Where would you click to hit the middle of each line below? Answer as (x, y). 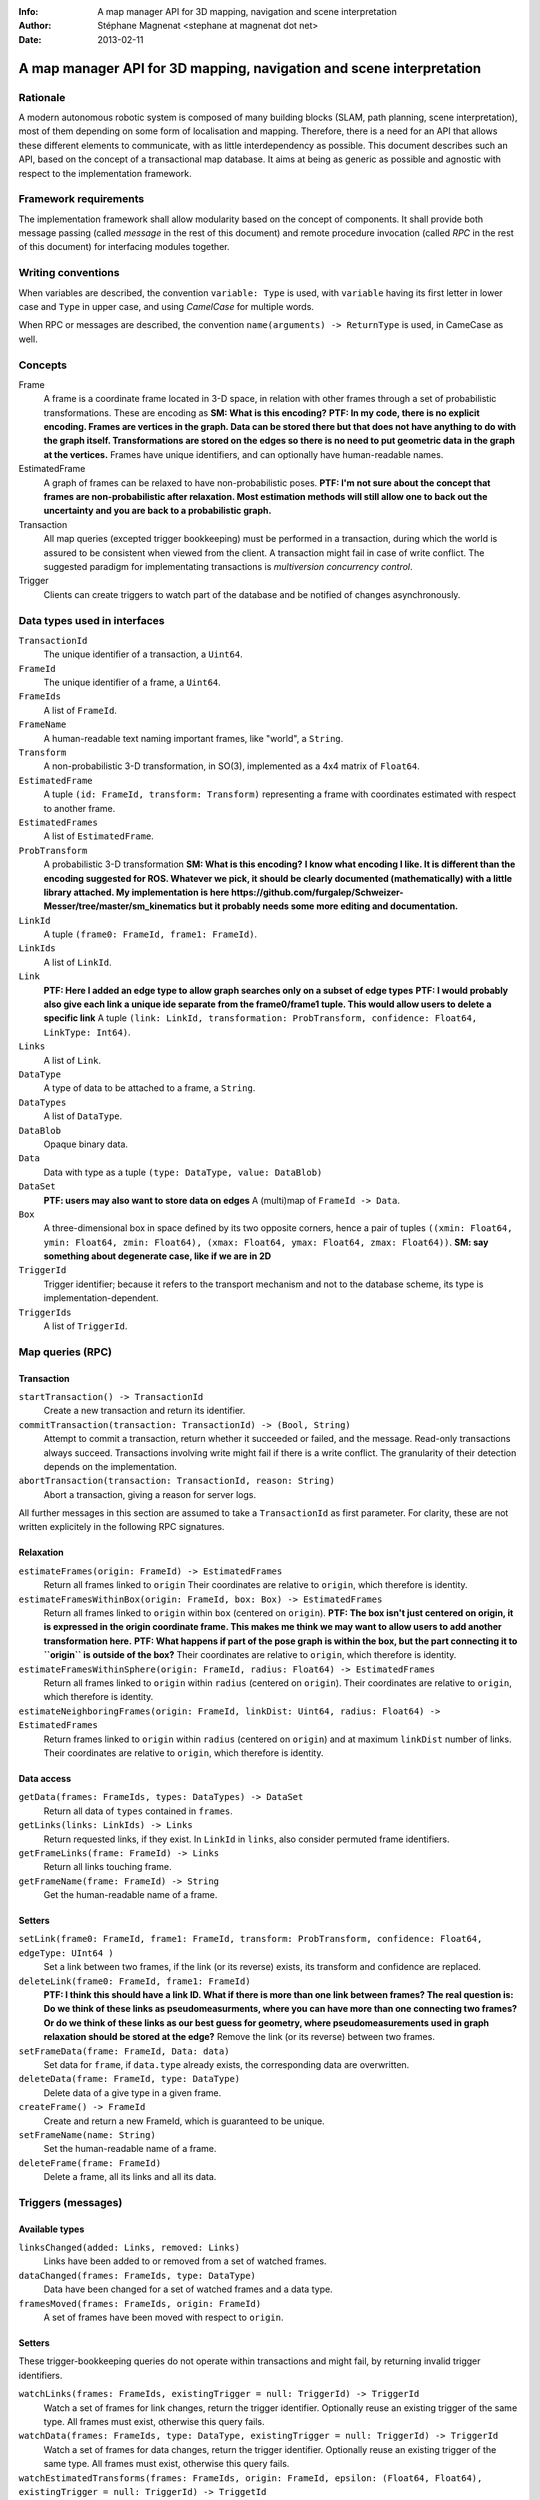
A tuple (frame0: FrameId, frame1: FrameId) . (150, 934)
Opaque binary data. (86, 1144)
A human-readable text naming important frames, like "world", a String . (193, 738)
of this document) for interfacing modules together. (124, 247)
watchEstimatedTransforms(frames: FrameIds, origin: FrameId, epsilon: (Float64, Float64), (250, 2478)
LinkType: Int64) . (87, 1032)
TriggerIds (45, 1312)
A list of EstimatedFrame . (98, 836)
